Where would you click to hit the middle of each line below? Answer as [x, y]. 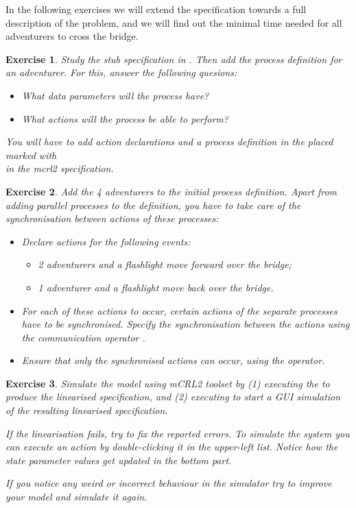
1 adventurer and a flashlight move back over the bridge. [156, 287]
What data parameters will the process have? [115, 95]
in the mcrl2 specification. [60, 168]
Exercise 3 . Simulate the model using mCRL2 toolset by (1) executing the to [168, 383]
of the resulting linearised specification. [87, 410]
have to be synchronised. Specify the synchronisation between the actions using [186, 324]
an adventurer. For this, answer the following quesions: [121, 72]
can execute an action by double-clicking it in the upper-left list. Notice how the [172, 447]
